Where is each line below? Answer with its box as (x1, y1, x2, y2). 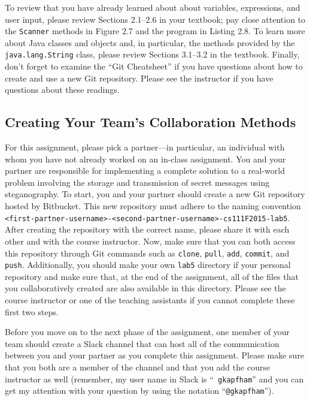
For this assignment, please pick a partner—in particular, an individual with (5, 141, 285, 153)
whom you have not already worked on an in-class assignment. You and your (5, 152, 286, 165)
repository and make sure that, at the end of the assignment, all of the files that (5, 270, 299, 282)
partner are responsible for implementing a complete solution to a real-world (5, 164, 285, 177)
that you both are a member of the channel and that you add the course (5, 361, 271, 373)
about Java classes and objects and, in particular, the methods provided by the (5, 36, 295, 49)
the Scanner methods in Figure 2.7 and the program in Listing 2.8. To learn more (5, 25, 305, 37)
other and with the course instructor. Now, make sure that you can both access (5, 234, 296, 247)
